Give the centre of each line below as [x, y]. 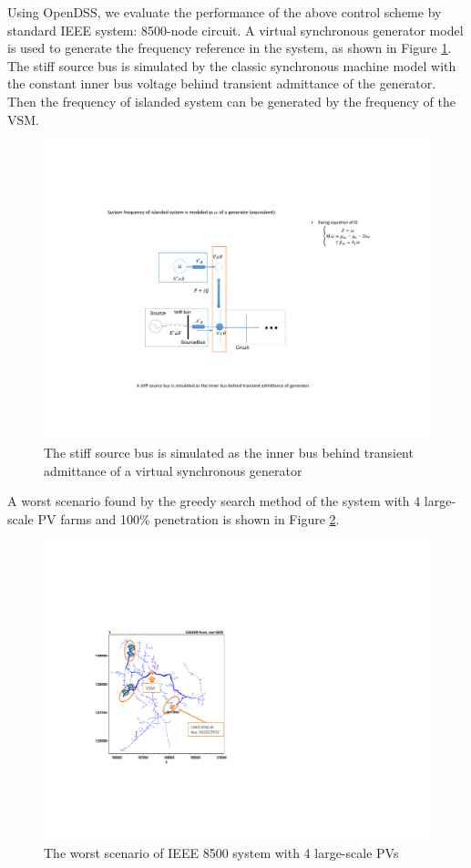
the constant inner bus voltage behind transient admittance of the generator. [222, 83]
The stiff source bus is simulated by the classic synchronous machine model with [232, 65]
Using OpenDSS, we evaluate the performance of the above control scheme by [225, 12]
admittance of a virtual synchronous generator [173, 470]
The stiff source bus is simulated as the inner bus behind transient [229, 453]
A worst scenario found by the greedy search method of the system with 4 [214, 501]
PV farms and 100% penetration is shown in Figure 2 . [189, 519]
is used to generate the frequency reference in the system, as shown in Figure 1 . [230, 48]
